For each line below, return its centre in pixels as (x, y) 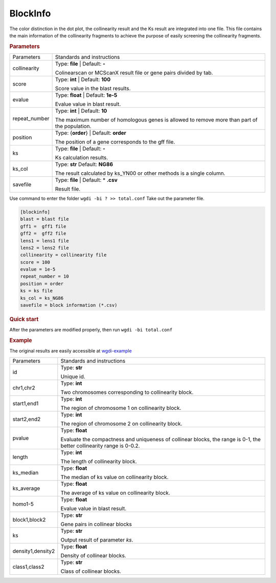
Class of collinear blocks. (91, 571)
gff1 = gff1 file (43, 226)
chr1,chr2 (24, 388)
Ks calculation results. (82, 157)
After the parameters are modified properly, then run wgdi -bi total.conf (91, 330)
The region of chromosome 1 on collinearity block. (121, 408)
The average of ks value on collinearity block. (116, 493)
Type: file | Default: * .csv (86, 180)
